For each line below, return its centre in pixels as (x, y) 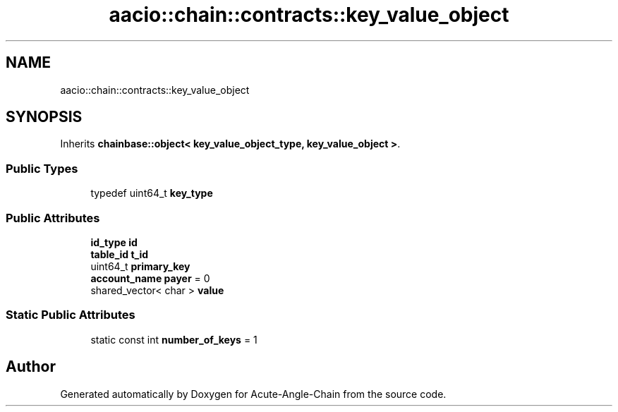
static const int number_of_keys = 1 (174, 339)
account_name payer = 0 (150, 278)
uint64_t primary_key (140, 266)
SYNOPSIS (44, 117)
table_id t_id (120, 254)
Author (31, 367)
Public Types (42, 168)
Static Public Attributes (71, 315)
